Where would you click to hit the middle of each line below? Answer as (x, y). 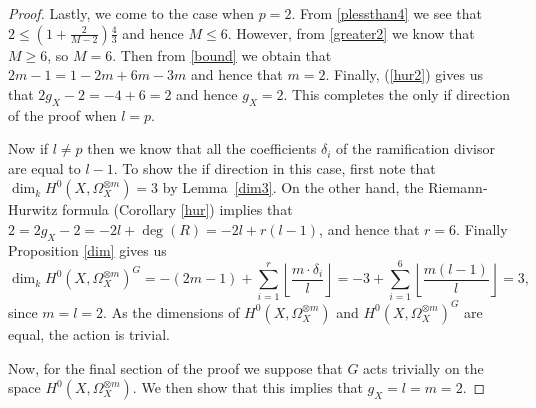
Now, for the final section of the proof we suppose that (175, 367)
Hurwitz (33, 209)
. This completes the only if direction (396, 93)
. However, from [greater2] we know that (351, 32)
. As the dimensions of (171, 311)
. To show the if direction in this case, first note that (274, 167)
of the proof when (62, 114)
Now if (28, 148)
